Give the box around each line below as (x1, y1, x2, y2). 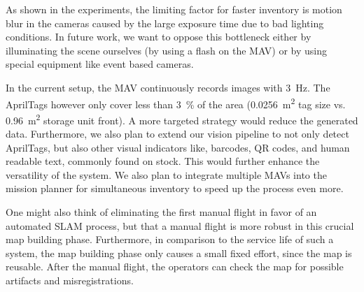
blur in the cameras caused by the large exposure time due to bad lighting (6, 15, 324, 30)
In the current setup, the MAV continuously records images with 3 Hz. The (6, 80, 330, 94)
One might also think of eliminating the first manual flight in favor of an (6, 205, 317, 219)
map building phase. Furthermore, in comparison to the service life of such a (6, 232, 334, 247)
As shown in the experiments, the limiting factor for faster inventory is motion (6, 2, 342, 16)
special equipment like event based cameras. (6, 57, 194, 71)
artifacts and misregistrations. (6, 273, 134, 287)
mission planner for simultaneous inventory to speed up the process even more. (6, 181, 344, 196)
